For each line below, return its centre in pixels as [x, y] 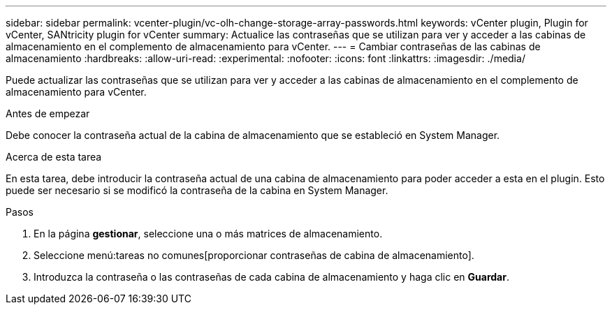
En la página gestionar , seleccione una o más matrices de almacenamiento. [208, 234]
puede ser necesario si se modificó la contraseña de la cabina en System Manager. [197, 190]
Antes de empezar [48, 113]
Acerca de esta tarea [54, 157]
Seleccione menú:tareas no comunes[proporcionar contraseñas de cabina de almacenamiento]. [254, 255]
